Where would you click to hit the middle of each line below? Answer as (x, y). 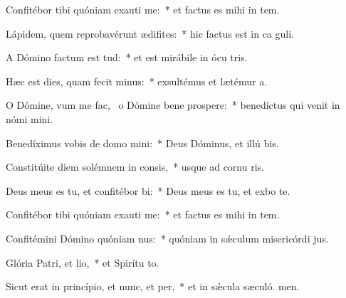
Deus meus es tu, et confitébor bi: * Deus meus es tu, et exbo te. (148, 190)
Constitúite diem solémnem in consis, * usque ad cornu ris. (135, 167)
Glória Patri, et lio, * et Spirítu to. (83, 262)
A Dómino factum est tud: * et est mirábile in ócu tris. (127, 57)
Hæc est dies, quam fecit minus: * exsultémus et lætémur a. (137, 81)
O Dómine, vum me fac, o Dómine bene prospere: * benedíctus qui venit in (173, 105)
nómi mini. (30, 118)
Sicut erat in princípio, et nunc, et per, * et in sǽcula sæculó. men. (153, 286)
